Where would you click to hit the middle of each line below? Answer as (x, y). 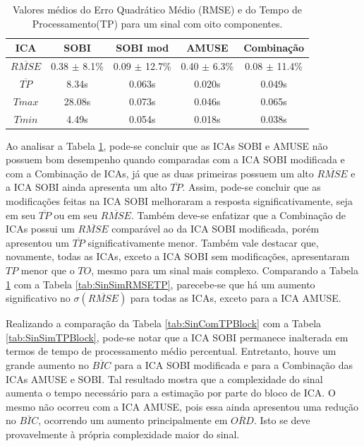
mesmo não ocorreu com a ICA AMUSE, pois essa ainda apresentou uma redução (182, 406)
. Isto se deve (282, 420)
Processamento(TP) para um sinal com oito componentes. (157, 23)
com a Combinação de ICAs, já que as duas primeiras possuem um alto (160, 173)
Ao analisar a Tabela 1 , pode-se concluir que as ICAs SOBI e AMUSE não (167, 145)
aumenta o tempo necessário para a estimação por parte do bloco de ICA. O (171, 393)
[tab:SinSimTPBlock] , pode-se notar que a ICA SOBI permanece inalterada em (177, 337)
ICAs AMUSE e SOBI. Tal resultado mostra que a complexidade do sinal (164, 378)
